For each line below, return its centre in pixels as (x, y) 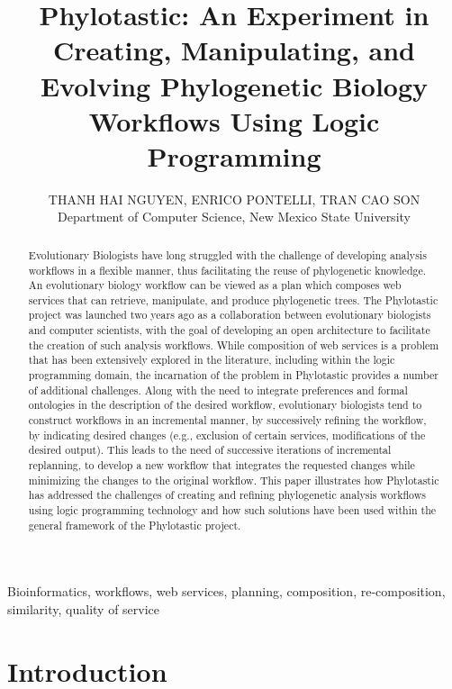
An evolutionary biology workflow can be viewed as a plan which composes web (215, 285)
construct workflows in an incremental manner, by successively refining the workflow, (227, 420)
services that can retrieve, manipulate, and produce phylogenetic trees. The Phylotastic (233, 299)
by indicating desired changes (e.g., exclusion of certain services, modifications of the (227, 435)
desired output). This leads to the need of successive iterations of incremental (210, 450)
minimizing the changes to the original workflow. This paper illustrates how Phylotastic (234, 480)
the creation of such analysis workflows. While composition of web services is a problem (234, 344)
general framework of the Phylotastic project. (135, 525)
